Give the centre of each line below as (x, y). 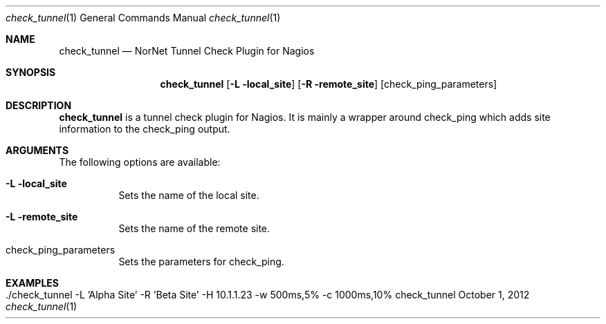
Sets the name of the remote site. (194, 228)
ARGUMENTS (37, 150)
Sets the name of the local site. (189, 195)
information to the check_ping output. (145, 129)
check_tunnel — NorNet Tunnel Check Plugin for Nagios (187, 51)
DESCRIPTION (39, 105)
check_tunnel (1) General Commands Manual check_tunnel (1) (143, 18)
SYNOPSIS (31, 72)
